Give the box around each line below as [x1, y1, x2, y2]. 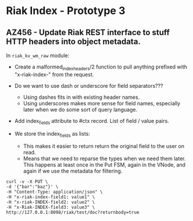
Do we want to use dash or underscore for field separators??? [14, 82, 163, 89]
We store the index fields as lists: [14, 130, 90, 139]
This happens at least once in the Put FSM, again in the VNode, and [23, 161, 185, 168]
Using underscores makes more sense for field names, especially [23, 99, 181, 106]
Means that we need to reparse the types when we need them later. [23, 155, 186, 162]
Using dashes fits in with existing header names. [23, 94, 140, 101]
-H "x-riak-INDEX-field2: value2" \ [6, 199, 95, 205]
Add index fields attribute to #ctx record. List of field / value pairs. [14, 117, 169, 126]
